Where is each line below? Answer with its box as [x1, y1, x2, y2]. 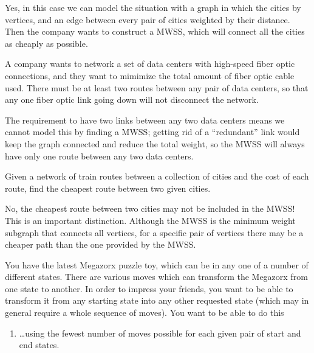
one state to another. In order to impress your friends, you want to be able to [5, 282, 293, 295]
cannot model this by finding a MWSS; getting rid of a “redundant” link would [5, 125, 300, 138]
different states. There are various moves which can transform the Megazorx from [5, 270, 308, 283]
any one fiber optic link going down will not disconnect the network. [5, 93, 259, 106]
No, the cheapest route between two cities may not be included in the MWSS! [5, 202, 295, 215]
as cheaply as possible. [5, 37, 88, 49]
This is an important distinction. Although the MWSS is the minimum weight [5, 214, 296, 226]
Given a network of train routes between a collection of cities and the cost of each [5, 170, 309, 183]
